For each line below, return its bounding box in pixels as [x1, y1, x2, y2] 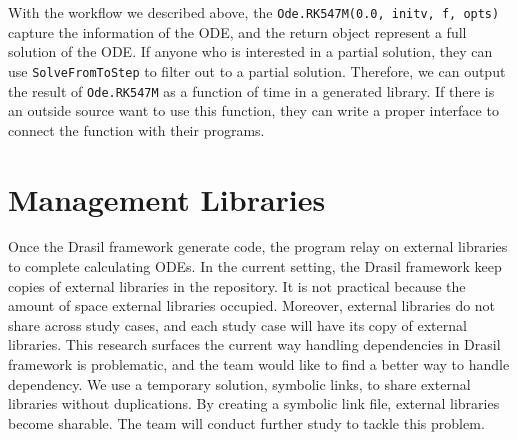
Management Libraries [8, 178, 326, 219]
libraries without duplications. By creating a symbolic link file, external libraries [8, 393, 500, 414]
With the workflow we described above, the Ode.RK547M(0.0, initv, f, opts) [8, 2, 500, 22]
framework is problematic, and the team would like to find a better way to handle [8, 354, 510, 375]
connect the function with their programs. [8, 119, 265, 140]
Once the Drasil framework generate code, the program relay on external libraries [8, 236, 508, 257]
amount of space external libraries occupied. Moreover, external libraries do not [8, 295, 496, 316]
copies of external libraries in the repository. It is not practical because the [8, 275, 466, 296]
